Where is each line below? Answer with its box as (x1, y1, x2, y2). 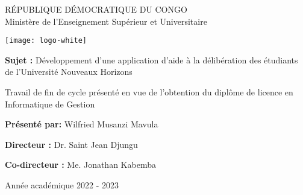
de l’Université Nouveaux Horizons (5, 65, 133, 78)
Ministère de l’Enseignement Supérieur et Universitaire (5, 14, 207, 27)
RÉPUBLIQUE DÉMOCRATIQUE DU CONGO (5, 3, 187, 15)
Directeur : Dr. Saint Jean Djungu (5, 138, 138, 150)
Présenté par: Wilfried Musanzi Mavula (5, 118, 158, 130)
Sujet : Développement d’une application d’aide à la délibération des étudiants (5, 53, 298, 66)
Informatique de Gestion (5, 97, 95, 110)
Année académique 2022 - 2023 (5, 179, 119, 191)
